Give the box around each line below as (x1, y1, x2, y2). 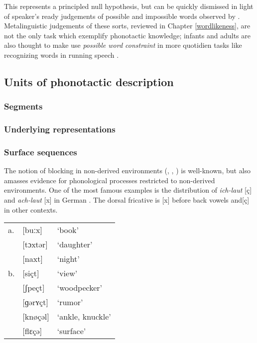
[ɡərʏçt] (22, 296, 48, 308)
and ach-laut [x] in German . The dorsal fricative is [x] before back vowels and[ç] (4, 195, 250, 205)
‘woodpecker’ (57, 282, 102, 294)
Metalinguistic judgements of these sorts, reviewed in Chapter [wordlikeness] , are (4, 20, 251, 31)
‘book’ (57, 224, 79, 236)
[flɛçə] (22, 325, 42, 337)
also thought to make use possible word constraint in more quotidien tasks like (4, 40, 242, 50)
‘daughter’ (57, 238, 93, 250)
